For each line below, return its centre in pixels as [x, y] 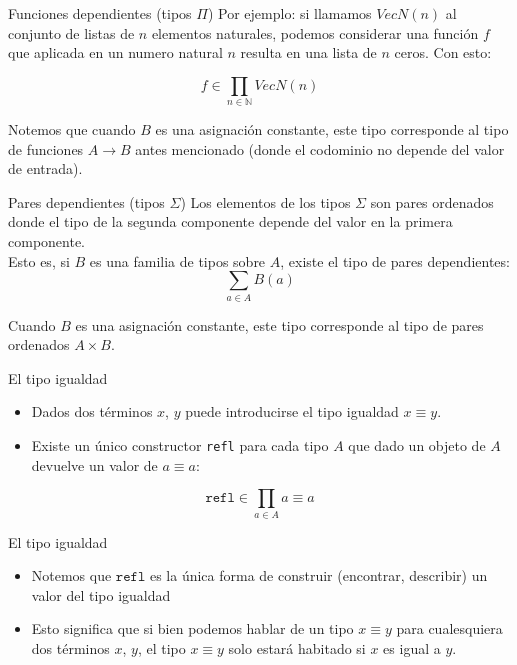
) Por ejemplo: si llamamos [289, 13]
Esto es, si [39, 260]
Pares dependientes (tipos [86, 201]
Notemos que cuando [72, 129]
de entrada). [45, 168]
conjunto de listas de [71, 32]
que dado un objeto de [417, 444]
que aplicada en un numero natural [115, 52]
